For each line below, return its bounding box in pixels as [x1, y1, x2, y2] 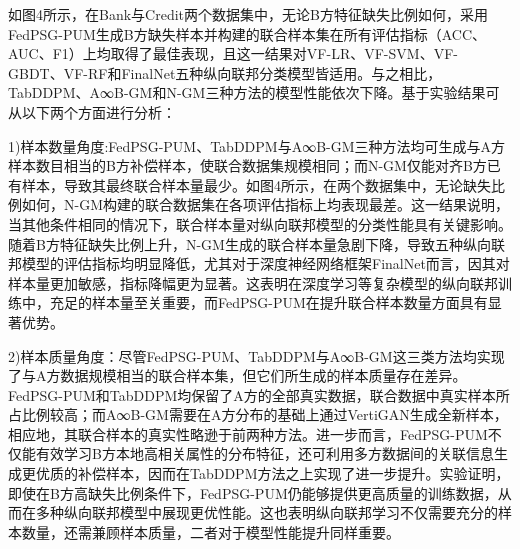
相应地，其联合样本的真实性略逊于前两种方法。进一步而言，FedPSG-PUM [8, 423, 488, 444]
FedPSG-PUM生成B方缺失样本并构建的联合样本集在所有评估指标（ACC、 [8, 23, 487, 44]
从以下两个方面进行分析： [8, 101, 176, 122]
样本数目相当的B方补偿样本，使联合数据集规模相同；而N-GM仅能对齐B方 [8, 155, 487, 176]
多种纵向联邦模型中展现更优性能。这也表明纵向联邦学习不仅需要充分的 [35, 502, 498, 523]
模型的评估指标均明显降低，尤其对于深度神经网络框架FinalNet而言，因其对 [21, 253, 510, 274]
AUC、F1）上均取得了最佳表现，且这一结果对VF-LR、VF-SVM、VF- [8, 43, 458, 64]
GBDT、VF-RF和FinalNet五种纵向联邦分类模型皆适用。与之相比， [8, 62, 442, 83]
